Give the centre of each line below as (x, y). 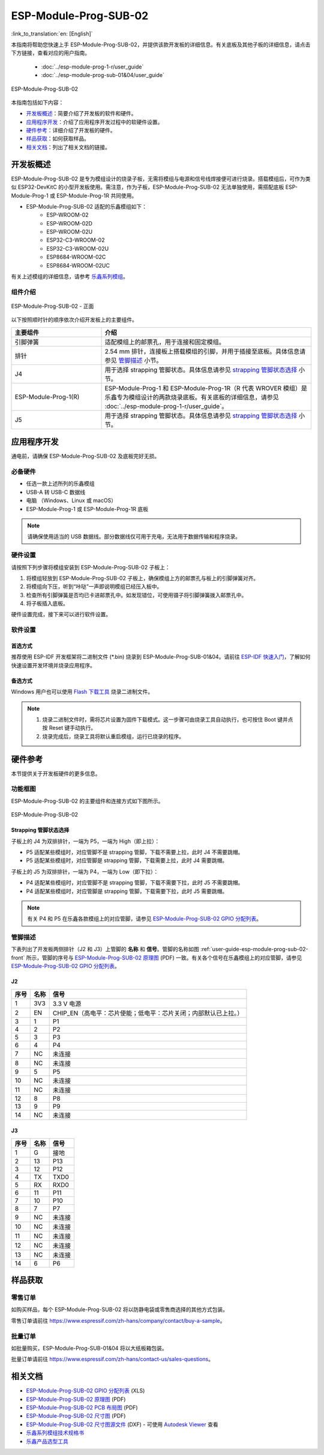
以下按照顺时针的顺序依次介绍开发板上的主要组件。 (74, 320)
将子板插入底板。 (47, 604)
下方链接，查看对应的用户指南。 (50, 53)
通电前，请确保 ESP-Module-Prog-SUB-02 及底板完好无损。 (85, 456)
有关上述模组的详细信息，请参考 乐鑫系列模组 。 (70, 277)
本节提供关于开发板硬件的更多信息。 (56, 773)
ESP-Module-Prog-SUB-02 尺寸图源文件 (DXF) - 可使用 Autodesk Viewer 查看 (122, 1424)
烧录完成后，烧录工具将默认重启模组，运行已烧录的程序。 (113, 736)
